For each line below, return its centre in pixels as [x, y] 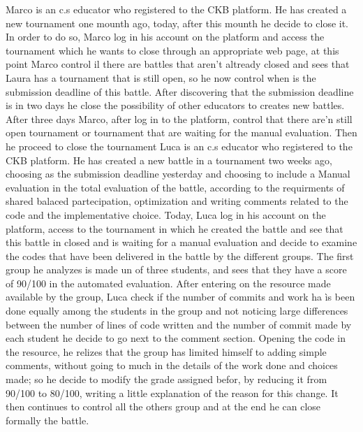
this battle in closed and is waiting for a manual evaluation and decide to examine [181, 242]
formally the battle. [47, 420]
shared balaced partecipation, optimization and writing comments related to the [177, 201]
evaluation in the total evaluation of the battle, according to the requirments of [175, 187]
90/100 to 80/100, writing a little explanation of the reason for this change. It [172, 393]
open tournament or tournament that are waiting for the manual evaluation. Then [181, 132]
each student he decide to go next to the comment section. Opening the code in [176, 338]
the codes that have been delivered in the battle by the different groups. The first [180, 255]
